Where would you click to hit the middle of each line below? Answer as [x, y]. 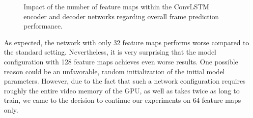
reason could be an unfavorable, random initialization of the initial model [114, 71]
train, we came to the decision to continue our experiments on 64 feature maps [123, 100]
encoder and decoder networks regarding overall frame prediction [121, 16]
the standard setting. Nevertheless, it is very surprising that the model [110, 52]
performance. [43, 26]
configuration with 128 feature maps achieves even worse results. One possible [121, 61]
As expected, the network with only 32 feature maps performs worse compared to [126, 42]
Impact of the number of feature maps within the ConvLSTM [116, 6]
